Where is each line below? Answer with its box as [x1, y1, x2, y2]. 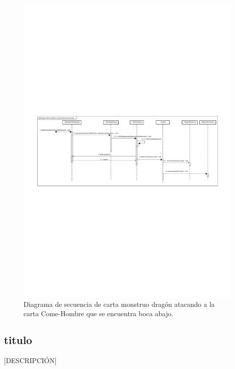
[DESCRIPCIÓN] [4, 355, 57, 366]
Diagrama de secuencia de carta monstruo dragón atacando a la [23, 299, 215, 309]
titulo [4, 332, 32, 347]
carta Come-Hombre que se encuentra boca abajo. [23, 308, 173, 319]
